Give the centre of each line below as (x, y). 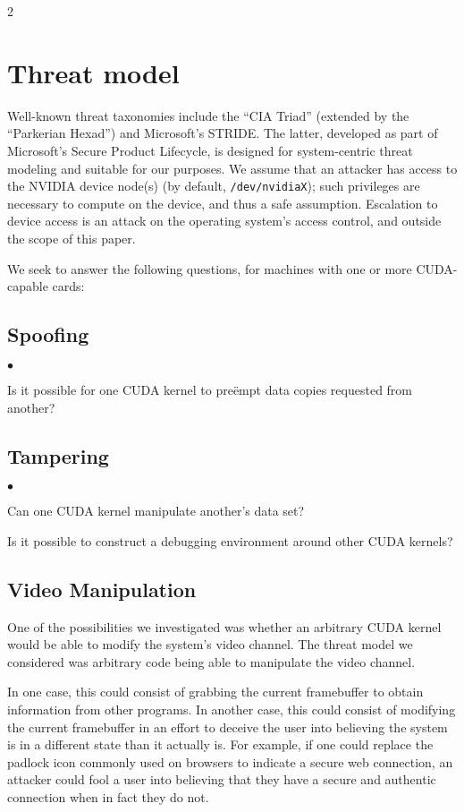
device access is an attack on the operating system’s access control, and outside (224, 221)
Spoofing (48, 334)
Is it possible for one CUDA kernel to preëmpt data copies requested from (210, 389)
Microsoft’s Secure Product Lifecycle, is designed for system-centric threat (210, 150)
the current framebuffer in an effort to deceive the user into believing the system (228, 727)
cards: (68, 286)
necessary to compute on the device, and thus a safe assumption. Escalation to (223, 203)
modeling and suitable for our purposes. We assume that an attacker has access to (232, 168)
